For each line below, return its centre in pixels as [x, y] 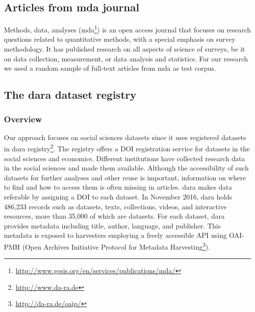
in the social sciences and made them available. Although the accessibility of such [126, 168]
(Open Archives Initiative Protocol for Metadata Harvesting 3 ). [116, 246]
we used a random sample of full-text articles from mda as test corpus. [110, 68]
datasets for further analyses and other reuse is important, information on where [125, 177]
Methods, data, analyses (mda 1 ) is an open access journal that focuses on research [127, 29]
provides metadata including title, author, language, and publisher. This [113, 225]
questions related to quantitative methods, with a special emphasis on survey [120, 39]
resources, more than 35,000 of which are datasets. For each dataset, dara [114, 216]
